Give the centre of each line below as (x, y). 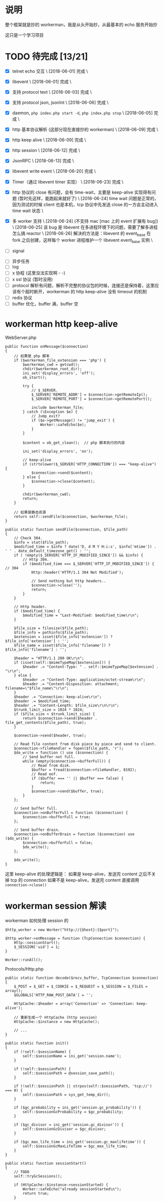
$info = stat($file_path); (41, 542)
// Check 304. (28, 538)
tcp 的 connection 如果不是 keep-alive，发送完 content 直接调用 (75, 880)
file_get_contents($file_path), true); (46, 722)
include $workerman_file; (58, 408)
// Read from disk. (51, 766)
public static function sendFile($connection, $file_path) (67, 529)
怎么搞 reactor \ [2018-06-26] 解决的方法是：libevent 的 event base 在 (81, 234)
